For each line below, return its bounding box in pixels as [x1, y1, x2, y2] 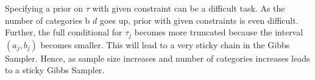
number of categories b [5, 13, 90, 26]
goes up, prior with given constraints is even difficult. [99, 13, 299, 26]
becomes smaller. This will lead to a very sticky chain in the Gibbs [40, 38, 290, 51]
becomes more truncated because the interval [134, 26, 303, 38]
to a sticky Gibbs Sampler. [5, 64, 105, 76]
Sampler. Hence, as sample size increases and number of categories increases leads [5, 51, 310, 64]
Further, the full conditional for [5, 26, 122, 38]
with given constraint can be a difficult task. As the [92, 2, 285, 14]
